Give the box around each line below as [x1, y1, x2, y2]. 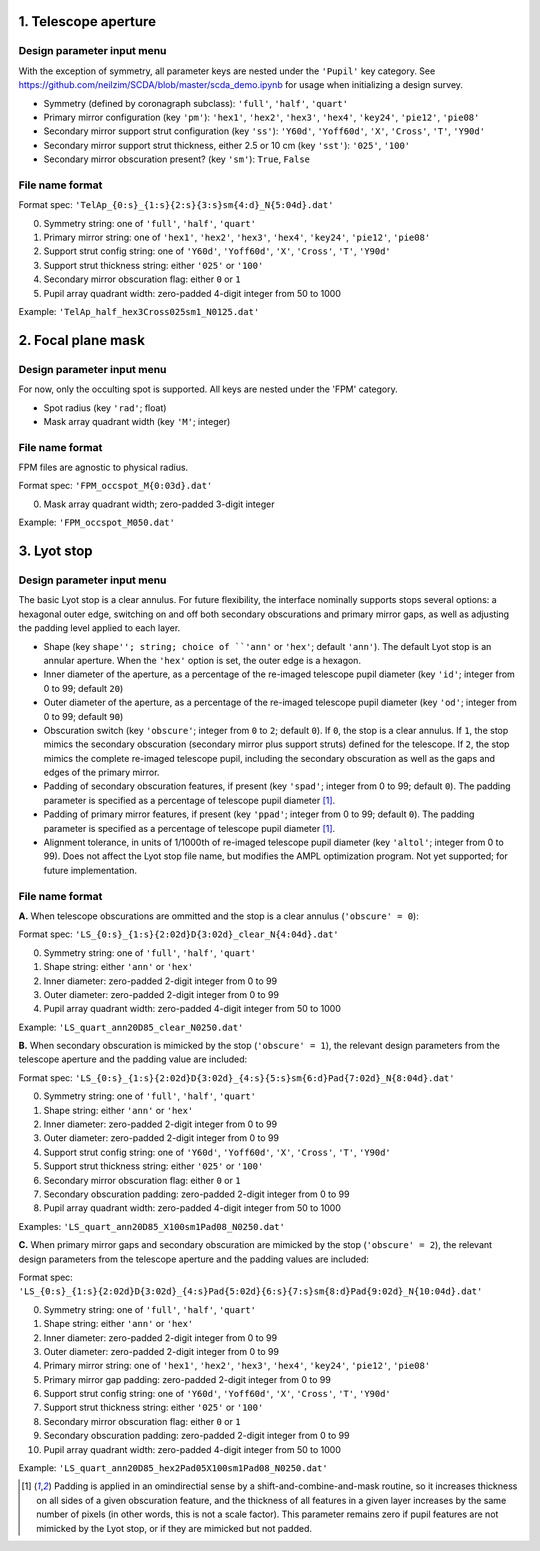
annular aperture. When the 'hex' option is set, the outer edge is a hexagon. [43, 654, 362, 666]
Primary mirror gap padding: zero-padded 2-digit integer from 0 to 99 [43, 1373, 332, 1385]
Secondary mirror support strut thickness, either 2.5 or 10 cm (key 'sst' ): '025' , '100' [43, 139, 411, 151]
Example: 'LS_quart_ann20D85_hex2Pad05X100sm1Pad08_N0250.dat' [18, 1462, 329, 1474]
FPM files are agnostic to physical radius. [18, 461, 189, 474]
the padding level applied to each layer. [18, 622, 181, 634]
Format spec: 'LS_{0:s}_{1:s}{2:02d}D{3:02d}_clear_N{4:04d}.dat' [18, 928, 339, 940]
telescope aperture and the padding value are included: [18, 1053, 248, 1065]
